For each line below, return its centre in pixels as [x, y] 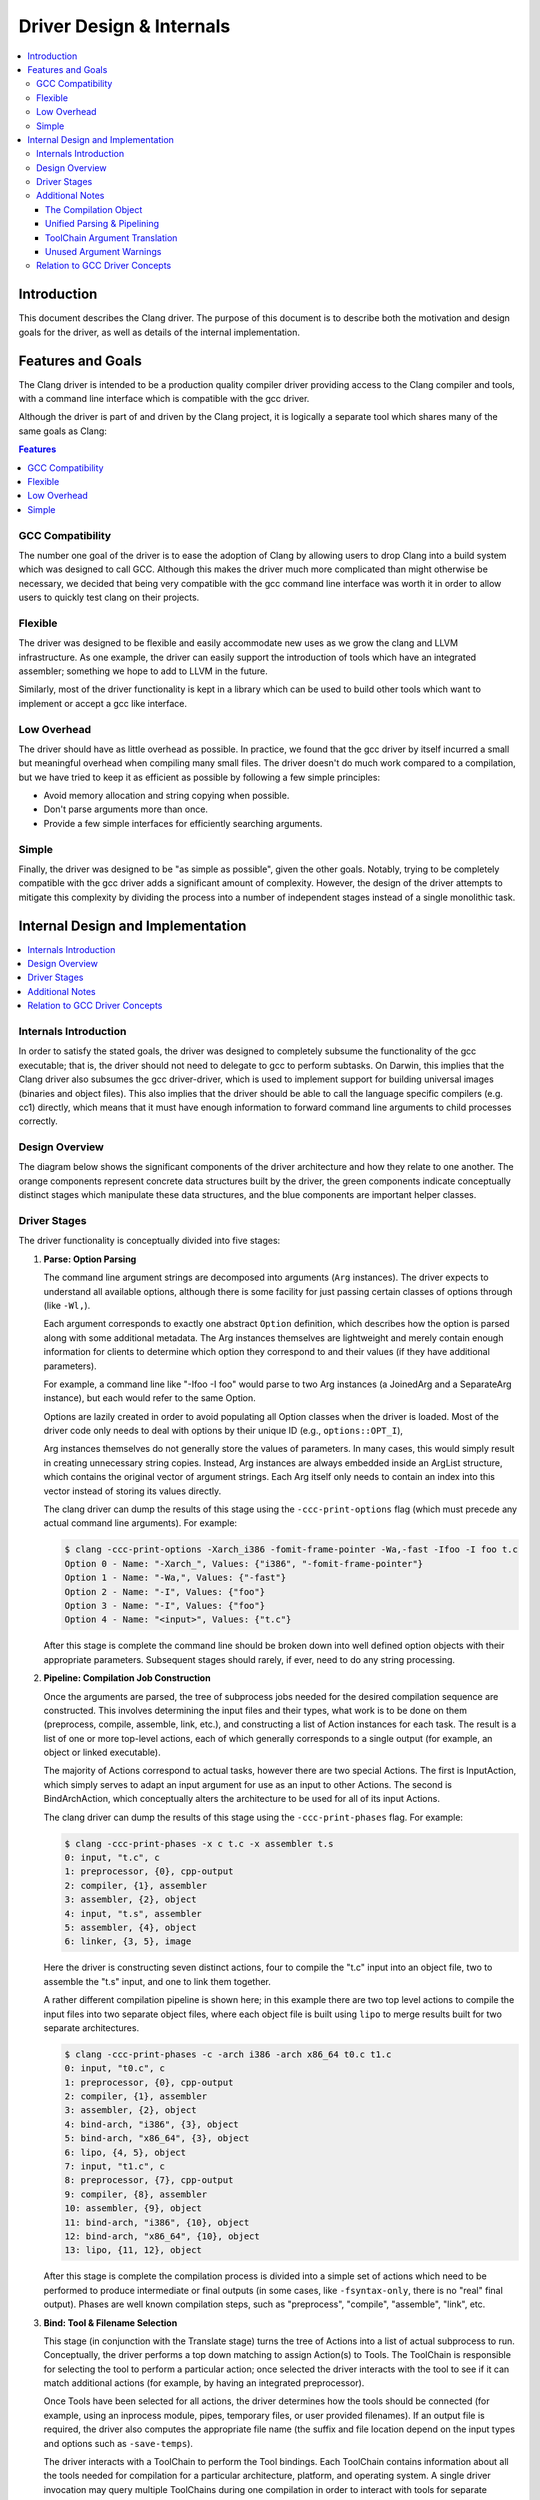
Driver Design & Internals [124, 26]
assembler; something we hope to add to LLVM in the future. [143, 671]
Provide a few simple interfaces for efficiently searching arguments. [183, 823]
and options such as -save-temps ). [118, 2443]
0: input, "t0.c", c [114, 2068]
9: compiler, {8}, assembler [136, 2194]
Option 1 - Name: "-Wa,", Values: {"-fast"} [175, 1578]
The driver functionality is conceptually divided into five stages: [149, 1241]
